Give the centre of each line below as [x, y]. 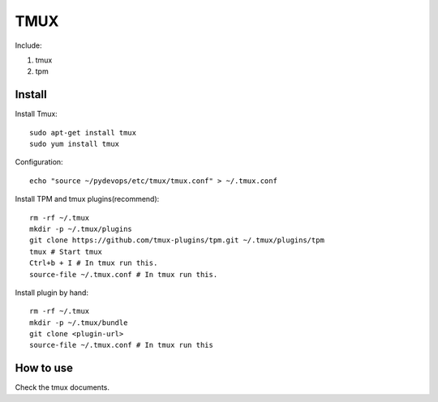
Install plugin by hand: [52, 293]
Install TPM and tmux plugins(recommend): [87, 199]
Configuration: [39, 162]
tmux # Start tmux [66, 252]
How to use [44, 368]
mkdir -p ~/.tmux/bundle [79, 323]
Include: [28, 45]
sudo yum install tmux [75, 144]
